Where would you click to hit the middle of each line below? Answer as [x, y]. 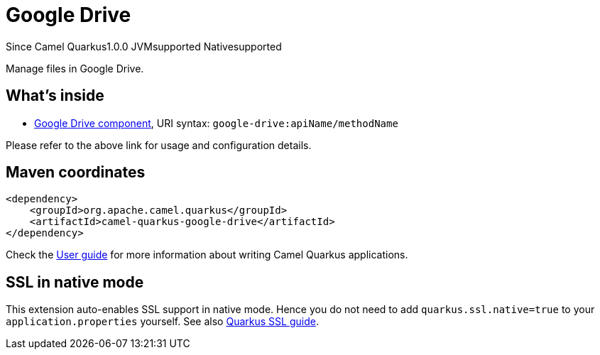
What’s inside [55, 96]
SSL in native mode [75, 282]
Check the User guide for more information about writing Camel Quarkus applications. [207, 255]
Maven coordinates [76, 173]
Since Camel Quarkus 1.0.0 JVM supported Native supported [144, 46]
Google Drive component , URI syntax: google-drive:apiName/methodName [216, 123]
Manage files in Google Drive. [75, 68]
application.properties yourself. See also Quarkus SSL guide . [162, 322]
